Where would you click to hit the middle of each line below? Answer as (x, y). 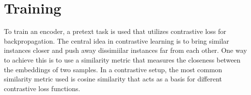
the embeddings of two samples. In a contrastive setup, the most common (113, 69)
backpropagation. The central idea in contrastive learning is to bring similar (117, 40)
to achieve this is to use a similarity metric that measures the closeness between (122, 59)
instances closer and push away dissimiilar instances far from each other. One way (125, 50)
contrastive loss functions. (42, 88)
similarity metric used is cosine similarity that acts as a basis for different (113, 79)
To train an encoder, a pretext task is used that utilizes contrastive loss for (115, 31)
